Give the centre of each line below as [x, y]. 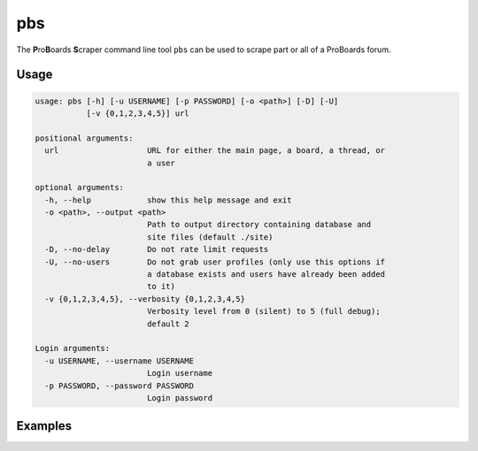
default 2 [168, 324]
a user [161, 163]
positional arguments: [84, 138]
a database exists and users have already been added [266, 275]
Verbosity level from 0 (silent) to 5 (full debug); [263, 311]
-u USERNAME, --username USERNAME [119, 361]
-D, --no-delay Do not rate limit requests [157, 249]
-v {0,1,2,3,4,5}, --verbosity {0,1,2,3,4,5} [145, 299]
